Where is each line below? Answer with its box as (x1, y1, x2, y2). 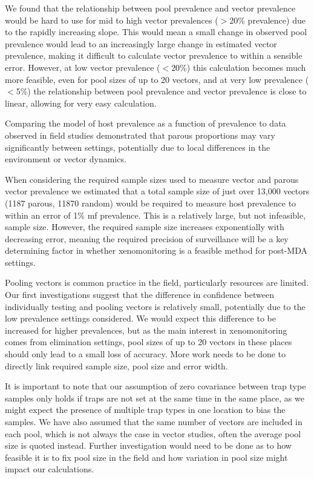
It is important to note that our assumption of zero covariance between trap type (5, 380, 306, 392)
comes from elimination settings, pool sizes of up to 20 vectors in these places (5, 335, 292, 348)
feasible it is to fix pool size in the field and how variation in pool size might (5, 451, 288, 463)
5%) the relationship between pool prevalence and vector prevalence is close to (16, 85, 307, 97)
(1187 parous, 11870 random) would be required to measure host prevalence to (5, 196, 296, 209)
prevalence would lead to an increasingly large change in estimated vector (5, 37, 277, 50)
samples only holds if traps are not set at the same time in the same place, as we (5, 391, 304, 404)
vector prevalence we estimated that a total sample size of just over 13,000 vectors (5, 185, 310, 197)
